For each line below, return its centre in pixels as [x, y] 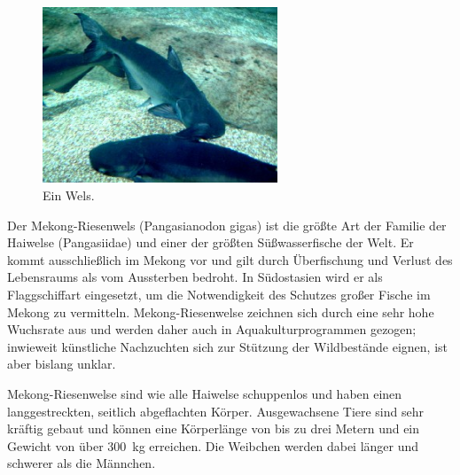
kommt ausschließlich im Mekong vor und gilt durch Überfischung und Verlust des [230, 259]
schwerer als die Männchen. [82, 463]
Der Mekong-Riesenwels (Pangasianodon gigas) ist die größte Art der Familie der [227, 225]
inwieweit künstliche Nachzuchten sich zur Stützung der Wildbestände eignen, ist [227, 346]
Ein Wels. [69, 195]
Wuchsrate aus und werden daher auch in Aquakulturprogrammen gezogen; [212, 329]
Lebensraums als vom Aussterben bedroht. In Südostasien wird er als [195, 277]
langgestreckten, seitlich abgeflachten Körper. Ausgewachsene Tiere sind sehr [215, 411]
